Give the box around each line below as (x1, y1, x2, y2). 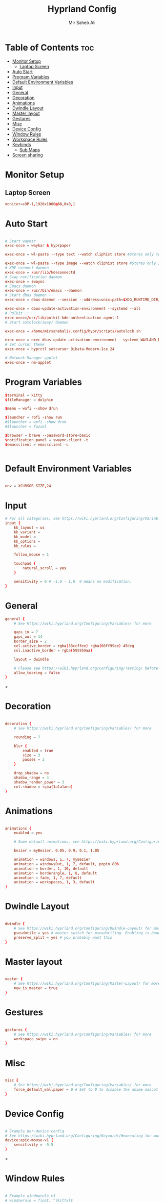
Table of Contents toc (5, 42, 94, 53)
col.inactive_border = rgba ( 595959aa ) (14, 648, 93, 653)
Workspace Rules (12, 136, 48, 142)
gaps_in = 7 (14, 630, 38, 635)
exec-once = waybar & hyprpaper (5, 243, 71, 248)
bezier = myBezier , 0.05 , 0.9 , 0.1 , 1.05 (14, 848, 100, 853)
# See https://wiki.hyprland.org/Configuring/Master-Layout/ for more (14, 981, 161, 986)
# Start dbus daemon (5, 293, 47, 298)
